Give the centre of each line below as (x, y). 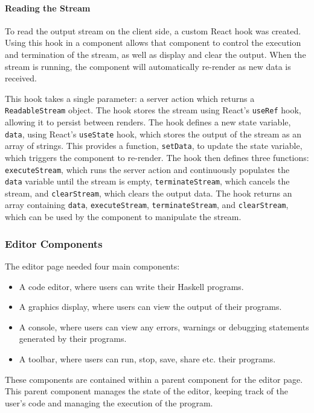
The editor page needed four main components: (92, 266)
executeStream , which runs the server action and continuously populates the (147, 169)
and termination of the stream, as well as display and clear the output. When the (155, 54)
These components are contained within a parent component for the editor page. (154, 379)
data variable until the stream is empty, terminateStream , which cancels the (147, 181)
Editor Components (54, 243)
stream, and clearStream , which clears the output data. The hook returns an (149, 193)
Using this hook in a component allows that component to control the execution (153, 43)
